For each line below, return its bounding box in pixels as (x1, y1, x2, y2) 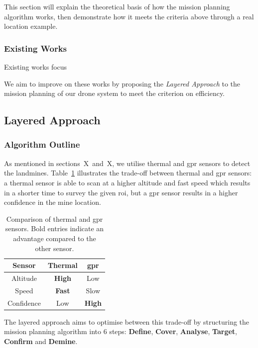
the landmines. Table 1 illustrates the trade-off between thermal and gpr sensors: (4, 168, 252, 178)
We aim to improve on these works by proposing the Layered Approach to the (4, 78, 240, 88)
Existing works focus (4, 62, 67, 72)
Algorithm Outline (4, 138, 80, 151)
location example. (4, 21, 58, 31)
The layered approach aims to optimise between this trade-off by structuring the (4, 316, 250, 327)
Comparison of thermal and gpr (6, 213, 103, 224)
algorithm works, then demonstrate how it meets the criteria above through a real (4, 11, 254, 21)
